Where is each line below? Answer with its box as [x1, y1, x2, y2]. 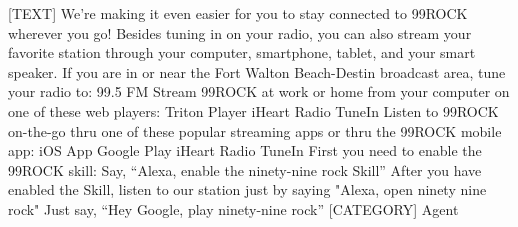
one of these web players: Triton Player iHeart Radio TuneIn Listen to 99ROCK [8, 100, 499, 121]
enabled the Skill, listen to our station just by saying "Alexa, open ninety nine [8, 179, 487, 200]
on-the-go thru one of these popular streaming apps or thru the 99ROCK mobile [8, 120, 502, 141]
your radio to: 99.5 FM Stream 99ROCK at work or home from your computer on [8, 81, 510, 102]
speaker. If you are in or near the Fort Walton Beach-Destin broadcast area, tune [8, 61, 506, 82]
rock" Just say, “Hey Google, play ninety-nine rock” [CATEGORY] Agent [8, 198, 459, 219]
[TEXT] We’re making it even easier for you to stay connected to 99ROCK [8, 3, 468, 23]
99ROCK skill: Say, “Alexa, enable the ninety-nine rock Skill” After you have [8, 159, 482, 180]
